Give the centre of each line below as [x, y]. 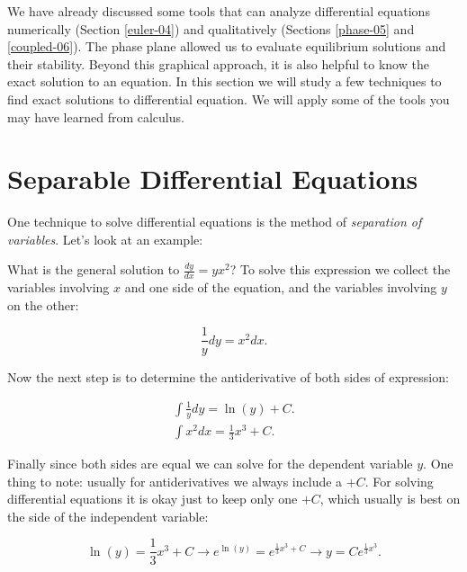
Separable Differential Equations [213, 179]
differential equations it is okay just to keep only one [153, 499]
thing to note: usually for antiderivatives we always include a [175, 481]
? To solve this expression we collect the [340, 269]
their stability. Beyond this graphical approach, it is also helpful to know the [218, 63]
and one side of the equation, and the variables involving [281, 287]
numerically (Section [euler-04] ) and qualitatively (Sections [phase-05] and [211, 28]
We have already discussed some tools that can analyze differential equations [219, 11]
